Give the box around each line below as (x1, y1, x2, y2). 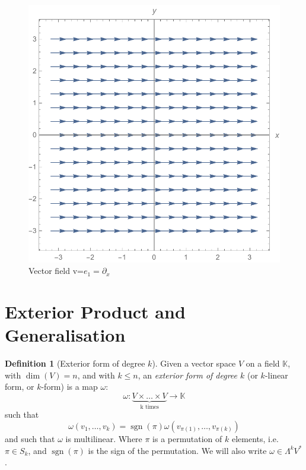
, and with (77, 368, 115, 381)
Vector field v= (28, 264, 84, 277)
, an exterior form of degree (138, 368, 238, 381)
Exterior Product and (5, 299, 186, 323)
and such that (5, 432, 55, 444)
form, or (5, 380, 34, 393)
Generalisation (5, 323, 126, 347)
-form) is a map (41, 380, 98, 393)
